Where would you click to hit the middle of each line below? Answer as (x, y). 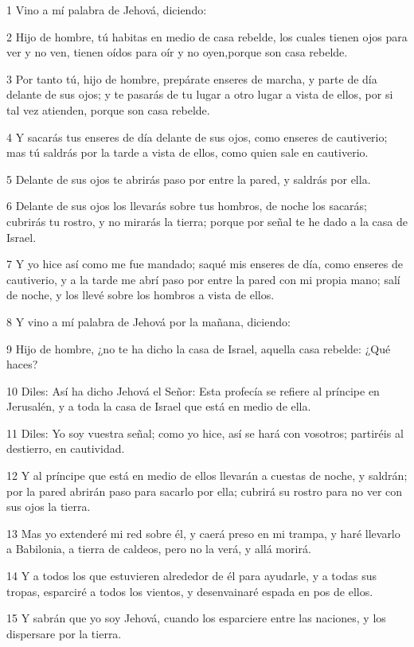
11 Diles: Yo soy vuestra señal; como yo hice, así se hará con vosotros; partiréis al (205, 433)
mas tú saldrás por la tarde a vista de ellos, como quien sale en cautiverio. (187, 152)
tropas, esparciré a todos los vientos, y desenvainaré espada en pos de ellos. (190, 591)
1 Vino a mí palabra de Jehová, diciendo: (107, 10)
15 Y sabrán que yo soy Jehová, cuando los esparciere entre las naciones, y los (196, 618)
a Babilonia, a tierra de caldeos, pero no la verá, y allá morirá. (159, 549)
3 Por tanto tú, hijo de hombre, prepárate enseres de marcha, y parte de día (192, 78)
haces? (22, 364)
